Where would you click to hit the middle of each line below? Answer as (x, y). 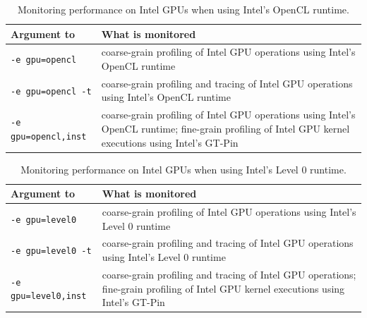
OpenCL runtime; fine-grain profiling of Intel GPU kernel (225, 128)
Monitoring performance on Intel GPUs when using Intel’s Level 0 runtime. (183, 169)
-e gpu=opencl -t (51, 91)
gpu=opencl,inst (49, 136)
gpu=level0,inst (49, 296)
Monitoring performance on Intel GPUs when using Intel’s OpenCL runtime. (183, 9)
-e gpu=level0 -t (51, 251)
